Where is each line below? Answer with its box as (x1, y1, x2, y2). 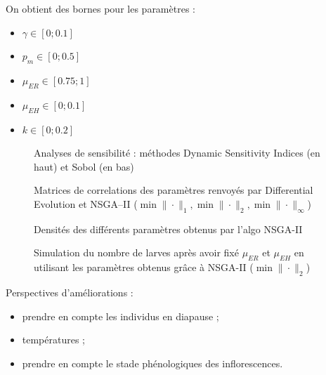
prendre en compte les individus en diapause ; (22, 308, 219, 323)
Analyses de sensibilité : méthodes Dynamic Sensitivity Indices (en (34, 145, 320, 160)
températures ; (22, 332, 86, 347)
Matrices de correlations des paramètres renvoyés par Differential (34, 183, 313, 197)
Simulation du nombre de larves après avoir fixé (34, 245, 239, 260)
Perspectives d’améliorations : (6, 284, 133, 299)
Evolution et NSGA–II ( (34, 196, 138, 211)
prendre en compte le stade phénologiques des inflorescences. (22, 355, 283, 370)
